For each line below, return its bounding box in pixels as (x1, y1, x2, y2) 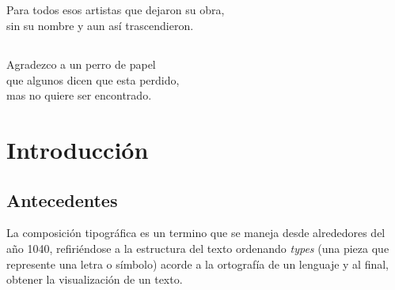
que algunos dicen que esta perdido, (6, 71, 180, 88)
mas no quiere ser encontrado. (6, 87, 152, 104)
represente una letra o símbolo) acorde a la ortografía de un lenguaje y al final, (6, 255, 389, 272)
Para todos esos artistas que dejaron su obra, (6, 2, 225, 18)
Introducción (6, 133, 149, 165)
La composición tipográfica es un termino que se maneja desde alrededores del (6, 224, 386, 241)
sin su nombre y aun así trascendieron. (6, 17, 194, 33)
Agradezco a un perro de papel (6, 55, 156, 72)
